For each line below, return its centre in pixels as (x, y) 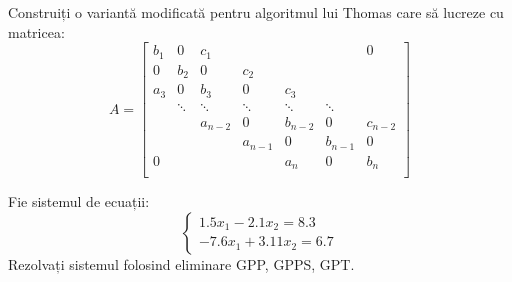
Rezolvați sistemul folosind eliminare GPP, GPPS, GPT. (181, 263)
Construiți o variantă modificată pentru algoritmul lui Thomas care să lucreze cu (256, 12)
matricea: (36, 31)
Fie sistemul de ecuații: (79, 201)
